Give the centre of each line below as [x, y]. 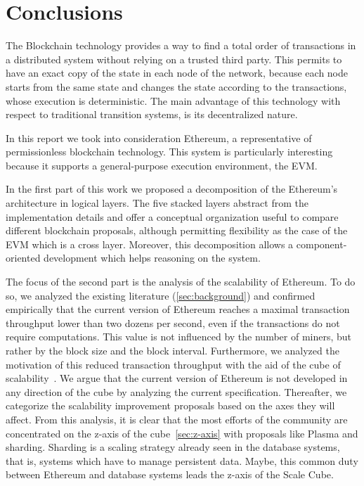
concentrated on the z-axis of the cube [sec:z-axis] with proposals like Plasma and [182, 433]
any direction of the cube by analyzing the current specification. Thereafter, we [176, 391]
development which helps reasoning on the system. [152, 258]
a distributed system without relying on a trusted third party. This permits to [174, 59]
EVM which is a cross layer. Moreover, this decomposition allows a [150, 244]
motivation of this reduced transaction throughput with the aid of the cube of [173, 364]
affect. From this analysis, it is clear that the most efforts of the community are [177, 419]
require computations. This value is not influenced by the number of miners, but [179, 337]
